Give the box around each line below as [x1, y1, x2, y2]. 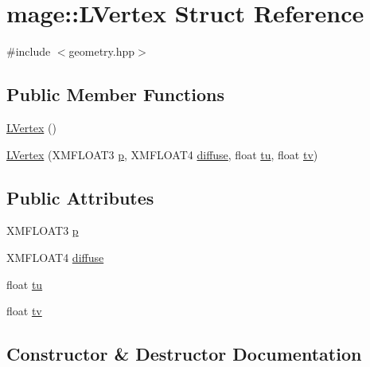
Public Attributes [6, 185, 154, 209]
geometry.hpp [68, 43, 135, 60]
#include [6, 43, 51, 60]
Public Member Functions [6, 82, 224, 107]
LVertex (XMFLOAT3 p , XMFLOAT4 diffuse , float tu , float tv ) [6, 146, 318, 162]
